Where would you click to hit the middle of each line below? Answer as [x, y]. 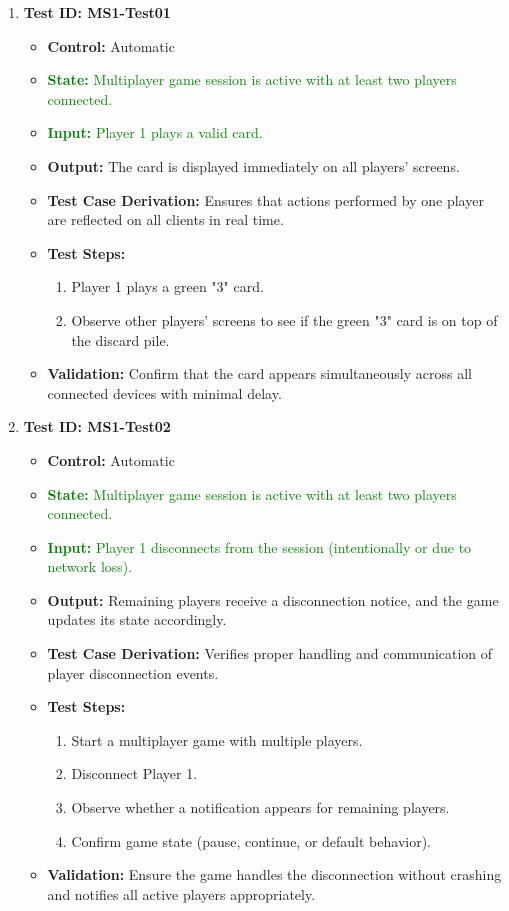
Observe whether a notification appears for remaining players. [260, 807]
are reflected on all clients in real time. [165, 219]
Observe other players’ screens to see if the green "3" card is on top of [284, 319]
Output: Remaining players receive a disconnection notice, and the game [273, 599]
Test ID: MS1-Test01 [97, 12]
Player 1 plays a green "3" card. [167, 286]
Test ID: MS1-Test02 [97, 426]
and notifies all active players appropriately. [181, 893]
